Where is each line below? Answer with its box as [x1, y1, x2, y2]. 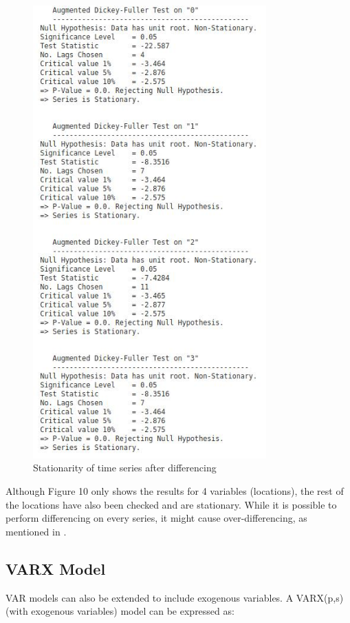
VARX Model [6, 558, 106, 579]
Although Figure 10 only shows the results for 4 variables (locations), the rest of [6, 483, 344, 498]
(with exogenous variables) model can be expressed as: [6, 604, 234, 618]
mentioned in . [6, 524, 67, 538]
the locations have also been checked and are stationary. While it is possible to [6, 497, 337, 511]
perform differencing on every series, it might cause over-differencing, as [6, 511, 307, 525]
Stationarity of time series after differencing [33, 460, 217, 475]
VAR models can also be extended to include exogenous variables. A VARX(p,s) [6, 590, 344, 604]
